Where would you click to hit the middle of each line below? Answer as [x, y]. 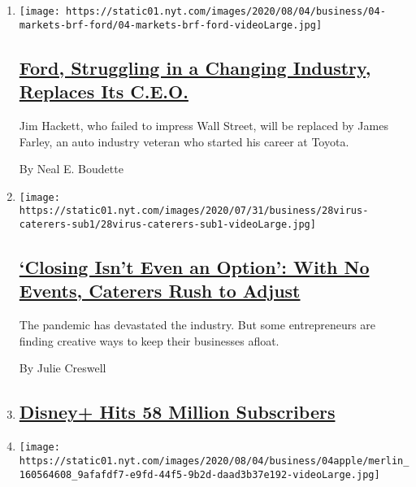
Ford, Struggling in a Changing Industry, [195, 67]
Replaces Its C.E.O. [104, 91]
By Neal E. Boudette [71, 169]
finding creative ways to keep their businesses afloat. [149, 340]
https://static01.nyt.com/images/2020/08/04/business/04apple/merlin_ [214, 461]
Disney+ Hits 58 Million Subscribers [177, 412]
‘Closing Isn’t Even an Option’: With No [194, 267]
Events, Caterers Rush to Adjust [160, 291]
